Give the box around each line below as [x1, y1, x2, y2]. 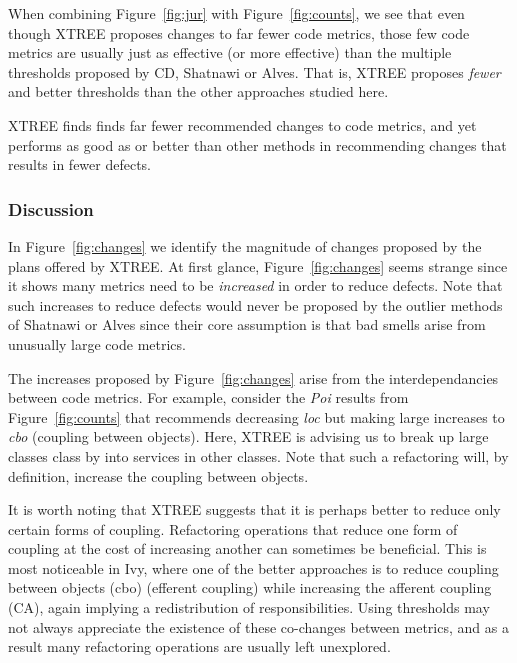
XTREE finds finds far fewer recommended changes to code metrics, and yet [8, 114, 477, 135]
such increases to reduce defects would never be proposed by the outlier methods [8, 294, 503, 315]
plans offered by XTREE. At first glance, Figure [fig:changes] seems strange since [8, 255, 508, 276]
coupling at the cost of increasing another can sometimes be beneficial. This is [8, 538, 487, 559]
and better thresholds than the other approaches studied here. [8, 81, 389, 102]
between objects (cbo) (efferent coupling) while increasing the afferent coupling [8, 577, 492, 598]
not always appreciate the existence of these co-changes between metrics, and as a [8, 616, 509, 637]
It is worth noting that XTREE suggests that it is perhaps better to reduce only [8, 499, 501, 520]
